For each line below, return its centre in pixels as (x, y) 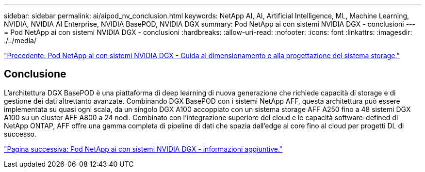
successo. (20, 134)
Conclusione (35, 74)
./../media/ (20, 40)
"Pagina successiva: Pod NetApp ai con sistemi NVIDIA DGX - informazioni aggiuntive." (143, 149)
